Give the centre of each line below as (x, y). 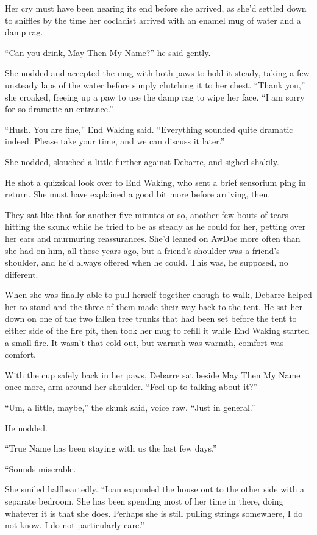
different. (22, 274)
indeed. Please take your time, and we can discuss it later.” (115, 141)
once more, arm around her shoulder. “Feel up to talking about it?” (131, 387)
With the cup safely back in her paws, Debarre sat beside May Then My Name (153, 374)
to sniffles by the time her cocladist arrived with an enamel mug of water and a (153, 20)
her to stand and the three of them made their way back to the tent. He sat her (154, 306)
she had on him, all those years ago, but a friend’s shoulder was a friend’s (142, 250)
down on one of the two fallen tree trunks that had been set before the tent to (151, 318)
